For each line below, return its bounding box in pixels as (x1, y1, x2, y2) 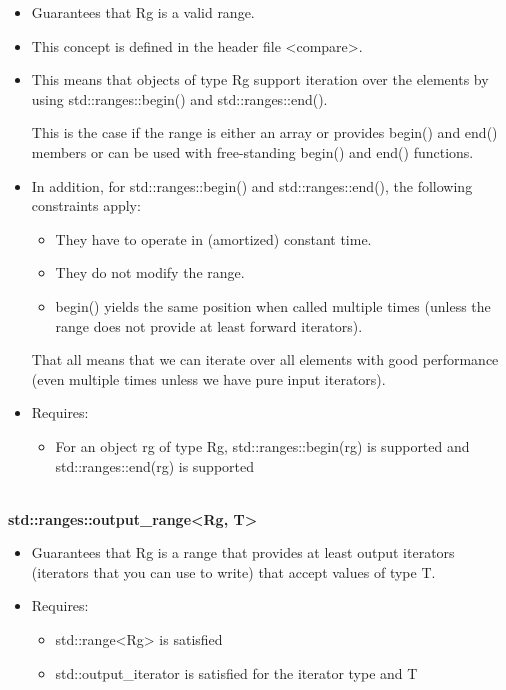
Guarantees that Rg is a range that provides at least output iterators (31, 542, 455, 563)
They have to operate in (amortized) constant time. (55, 228, 372, 249)
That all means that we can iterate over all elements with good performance (31, 349, 499, 370)
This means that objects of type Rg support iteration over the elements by (31, 69, 489, 90)
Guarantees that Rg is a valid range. (31, 2, 255, 22)
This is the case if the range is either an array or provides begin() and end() (31, 122, 498, 143)
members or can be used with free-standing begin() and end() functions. (31, 141, 474, 162)
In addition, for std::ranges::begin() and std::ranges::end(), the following (31, 175, 473, 196)
